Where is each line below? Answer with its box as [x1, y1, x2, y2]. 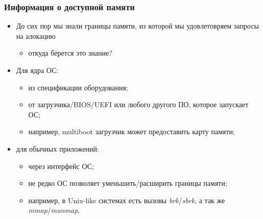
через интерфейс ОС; [28, 160, 94, 171]
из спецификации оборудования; [28, 82, 128, 92]
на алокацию [16, 30, 56, 41]
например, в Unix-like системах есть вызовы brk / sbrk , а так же [28, 194, 225, 205]
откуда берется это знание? [28, 47, 112, 58]
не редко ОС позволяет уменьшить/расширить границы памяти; [28, 178, 227, 188]
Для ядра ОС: [16, 65, 59, 75]
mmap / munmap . [28, 205, 80, 215]
